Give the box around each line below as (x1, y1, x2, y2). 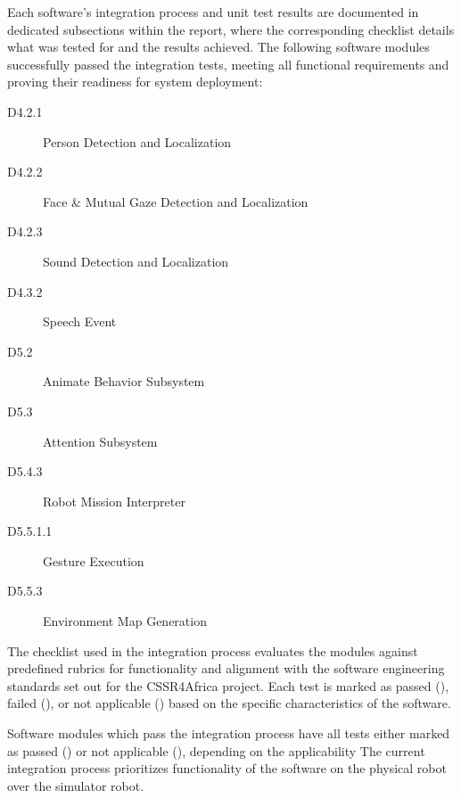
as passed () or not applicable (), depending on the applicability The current (7, 741, 425, 760)
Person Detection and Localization (43, 132, 232, 151)
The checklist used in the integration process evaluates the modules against (7, 641, 418, 660)
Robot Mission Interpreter (43, 491, 185, 510)
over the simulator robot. (7, 776, 144, 794)
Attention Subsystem (43, 432, 158, 450)
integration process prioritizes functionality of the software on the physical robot (7, 759, 447, 777)
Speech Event (43, 312, 117, 331)
